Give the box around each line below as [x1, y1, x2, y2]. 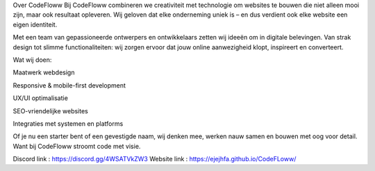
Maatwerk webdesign [12, 68, 75, 76]
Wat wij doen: [12, 56, 52, 64]
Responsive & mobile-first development [12, 81, 126, 90]
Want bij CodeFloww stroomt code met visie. [12, 142, 141, 150]
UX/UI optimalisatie [12, 94, 69, 102]
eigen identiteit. [12, 20, 58, 28]
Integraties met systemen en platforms [12, 119, 124, 128]
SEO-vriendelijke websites [12, 106, 88, 115]
